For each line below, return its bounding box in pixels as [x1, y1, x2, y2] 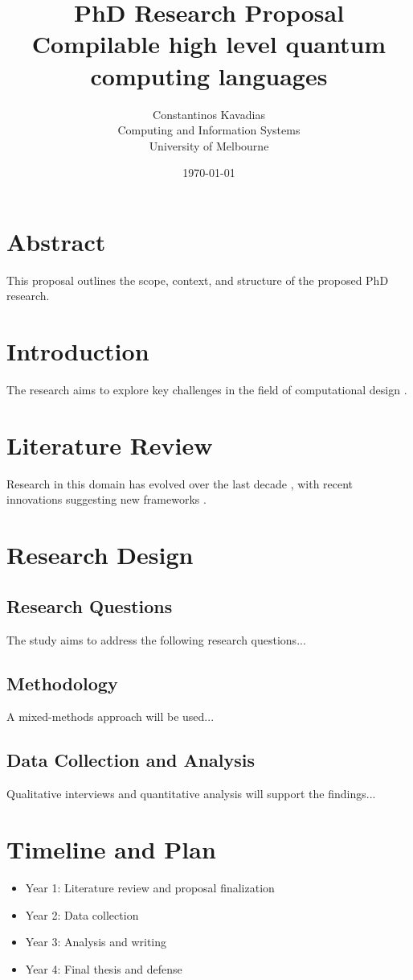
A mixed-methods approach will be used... [6, 708, 215, 725]
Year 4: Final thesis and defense [25, 960, 182, 977]
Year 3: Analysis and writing [25, 933, 167, 950]
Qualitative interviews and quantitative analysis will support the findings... [6, 785, 376, 802]
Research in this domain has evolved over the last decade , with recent [6, 475, 354, 492]
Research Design [6, 538, 194, 571]
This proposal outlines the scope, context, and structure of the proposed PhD [6, 271, 389, 288]
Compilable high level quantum [31, 27, 386, 60]
